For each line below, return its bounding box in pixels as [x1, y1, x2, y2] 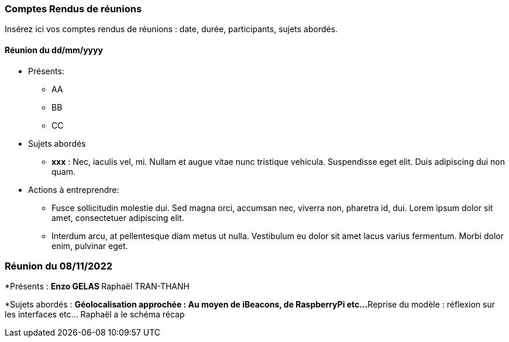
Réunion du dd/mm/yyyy [5, 44, 103, 55]
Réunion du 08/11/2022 [5, 260, 112, 272]
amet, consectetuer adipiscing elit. [51, 212, 184, 223]
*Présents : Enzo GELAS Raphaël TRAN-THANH [5, 281, 190, 292]
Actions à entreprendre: [28, 184, 119, 195]
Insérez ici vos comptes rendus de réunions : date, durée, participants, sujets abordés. [5, 24, 338, 34]
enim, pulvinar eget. [51, 240, 128, 251]
